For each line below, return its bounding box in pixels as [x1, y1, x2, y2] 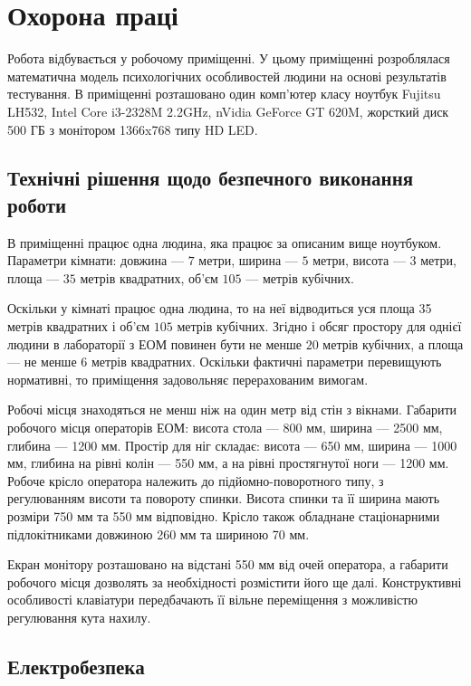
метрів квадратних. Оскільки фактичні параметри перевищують [91, 352, 442, 371]
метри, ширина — [198, 251, 298, 270]
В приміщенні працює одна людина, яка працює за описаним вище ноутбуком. [7, 233, 442, 252]
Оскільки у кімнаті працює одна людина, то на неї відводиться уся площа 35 [7, 299, 432, 318]
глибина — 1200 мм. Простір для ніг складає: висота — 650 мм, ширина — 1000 [7, 435, 457, 454]
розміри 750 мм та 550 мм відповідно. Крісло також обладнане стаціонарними [7, 507, 440, 525]
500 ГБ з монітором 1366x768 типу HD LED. [7, 119, 258, 138]
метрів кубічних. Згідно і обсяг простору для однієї [177, 317, 462, 336]
